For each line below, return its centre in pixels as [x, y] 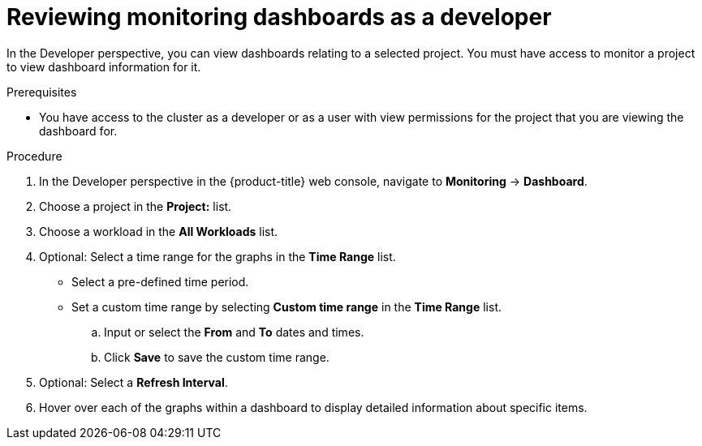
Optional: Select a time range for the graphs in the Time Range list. [217, 256]
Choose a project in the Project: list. [136, 206]
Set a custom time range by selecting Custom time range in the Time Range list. [287, 307]
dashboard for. [78, 131]
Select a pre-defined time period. [160, 281]
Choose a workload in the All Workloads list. [159, 231]
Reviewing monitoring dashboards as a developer [279, 17]
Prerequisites [42, 92]
